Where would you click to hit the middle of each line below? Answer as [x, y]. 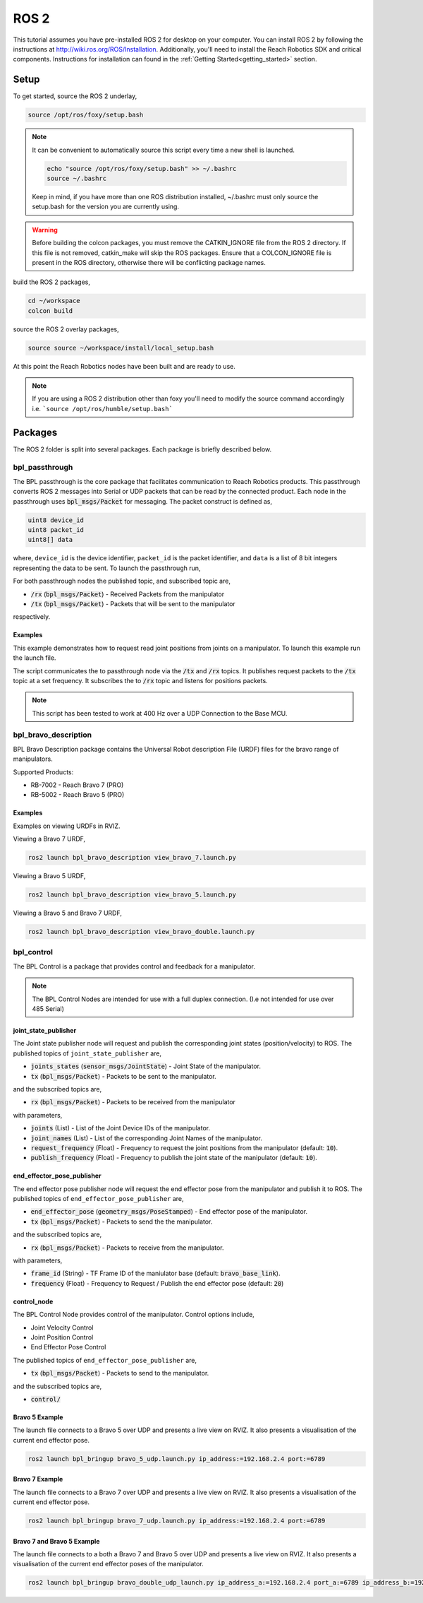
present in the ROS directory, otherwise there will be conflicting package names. [149, 262]
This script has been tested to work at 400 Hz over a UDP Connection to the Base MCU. [160, 713]
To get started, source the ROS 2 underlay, [75, 96]
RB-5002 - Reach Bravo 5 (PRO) [78, 795]
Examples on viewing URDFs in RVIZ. [67, 826]
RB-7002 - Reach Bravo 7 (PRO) [77, 785]
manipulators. [33, 759]
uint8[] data [50, 540]
